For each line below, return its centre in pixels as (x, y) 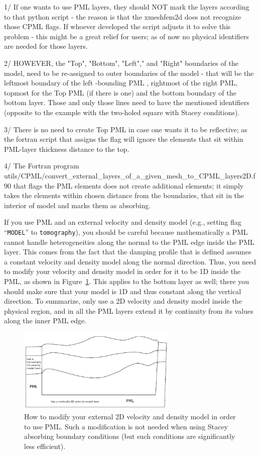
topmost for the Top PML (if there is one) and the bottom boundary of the (120, 92)
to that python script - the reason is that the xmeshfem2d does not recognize (123, 16)
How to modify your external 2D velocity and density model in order (130, 416)
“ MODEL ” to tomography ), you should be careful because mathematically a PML (126, 232)
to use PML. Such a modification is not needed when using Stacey (126, 426)
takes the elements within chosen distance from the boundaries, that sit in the (124, 195)
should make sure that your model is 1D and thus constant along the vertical (123, 291)
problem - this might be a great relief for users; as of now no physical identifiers (126, 36)
